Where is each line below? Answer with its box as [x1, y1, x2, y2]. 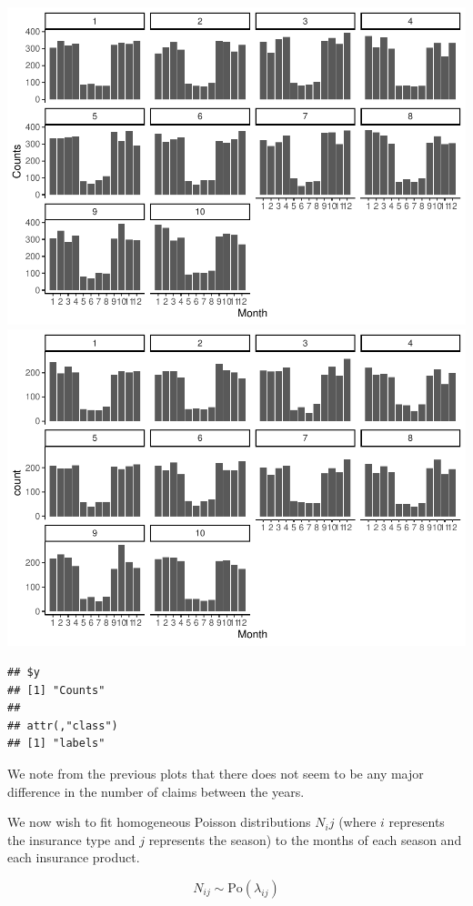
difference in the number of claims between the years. [7, 781, 305, 800]
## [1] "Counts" [7, 683, 106, 697]
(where [338, 812, 377, 831]
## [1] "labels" [7, 737, 106, 750]
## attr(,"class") [7, 719, 118, 732]
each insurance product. [7, 848, 140, 867]
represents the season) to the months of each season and [148, 830, 462, 849]
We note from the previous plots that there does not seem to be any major [7, 764, 424, 782]
